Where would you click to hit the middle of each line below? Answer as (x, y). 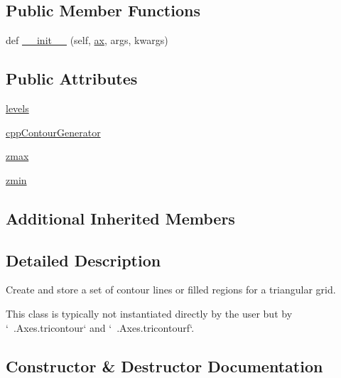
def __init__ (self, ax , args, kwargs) (87, 40)
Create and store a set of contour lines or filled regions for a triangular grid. (171, 290)
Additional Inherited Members (120, 218)
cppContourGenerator (53, 132)
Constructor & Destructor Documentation (164, 366)
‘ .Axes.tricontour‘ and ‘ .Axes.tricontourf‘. (100, 327)
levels (17, 108)
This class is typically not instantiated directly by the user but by (149, 313)
